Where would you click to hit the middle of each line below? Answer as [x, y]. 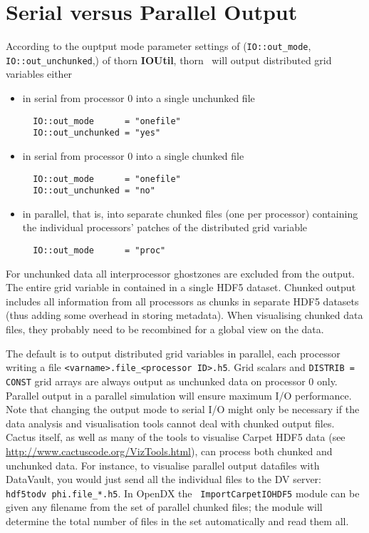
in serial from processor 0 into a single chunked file [133, 155]
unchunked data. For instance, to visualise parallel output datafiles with [163, 465]
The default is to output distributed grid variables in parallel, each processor [173, 353]
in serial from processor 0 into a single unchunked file [139, 98]
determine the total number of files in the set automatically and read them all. [177, 521]
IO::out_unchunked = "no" [94, 191]
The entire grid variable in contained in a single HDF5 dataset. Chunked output [181, 287]
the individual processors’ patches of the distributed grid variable [165, 227]
